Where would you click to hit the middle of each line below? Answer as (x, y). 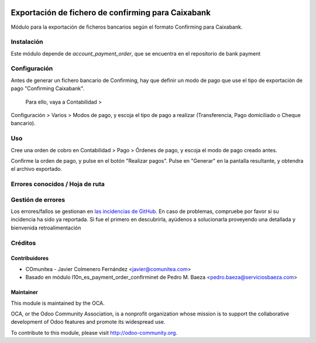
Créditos (23, 243)
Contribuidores (30, 258)
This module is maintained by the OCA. (58, 303)
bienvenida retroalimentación (46, 228)
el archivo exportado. (37, 169)
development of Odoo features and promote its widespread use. (88, 322)
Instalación (27, 42)
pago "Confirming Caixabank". (48, 88)
